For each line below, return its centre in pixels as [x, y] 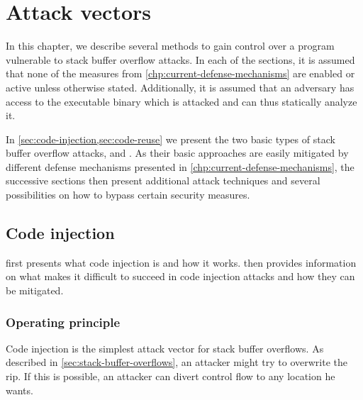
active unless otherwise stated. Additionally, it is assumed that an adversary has [180, 87]
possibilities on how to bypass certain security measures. [128, 195]
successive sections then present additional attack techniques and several [163, 180]
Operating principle [63, 322]
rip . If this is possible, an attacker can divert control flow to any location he [171, 376]
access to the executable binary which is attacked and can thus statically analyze [181, 101]
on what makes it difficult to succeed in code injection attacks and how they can [180, 276]
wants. [19, 390]
